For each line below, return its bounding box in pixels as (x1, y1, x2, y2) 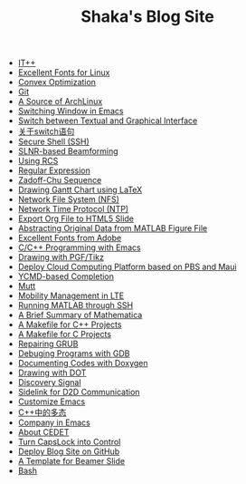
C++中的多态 (17, 407, 67, 418)
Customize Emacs (17, 396, 86, 407)
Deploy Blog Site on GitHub (17, 446, 120, 457)
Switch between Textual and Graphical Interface (17, 115, 198, 126)
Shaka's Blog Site (80, 6, 214, 27)
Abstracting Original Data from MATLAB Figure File (17, 223, 208, 234)
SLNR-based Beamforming (17, 146, 119, 157)
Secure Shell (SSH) (17, 136, 90, 147)
